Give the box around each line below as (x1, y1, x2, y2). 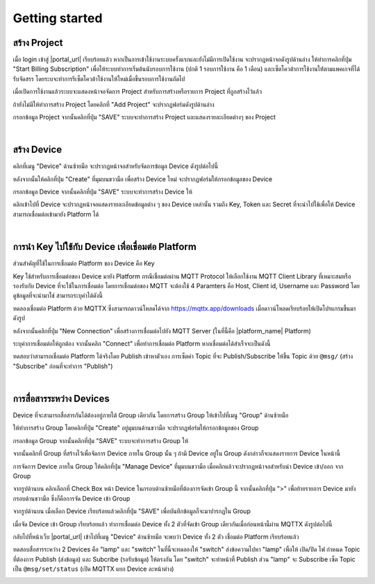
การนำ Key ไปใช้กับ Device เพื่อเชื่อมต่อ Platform (12, 241, 197, 253)
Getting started (12, 10, 103, 26)
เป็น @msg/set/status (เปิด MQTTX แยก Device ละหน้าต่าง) (12, 565, 174, 573)
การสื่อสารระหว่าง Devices (12, 392, 110, 404)
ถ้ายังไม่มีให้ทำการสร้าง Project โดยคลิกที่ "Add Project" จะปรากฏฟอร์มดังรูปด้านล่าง (12, 100, 215, 108)
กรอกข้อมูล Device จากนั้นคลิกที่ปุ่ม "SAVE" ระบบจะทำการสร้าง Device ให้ (12, 187, 192, 196)
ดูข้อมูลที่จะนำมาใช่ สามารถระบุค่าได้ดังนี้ (12, 292, 103, 300)
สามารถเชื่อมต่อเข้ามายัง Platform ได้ (12, 210, 99, 218)
